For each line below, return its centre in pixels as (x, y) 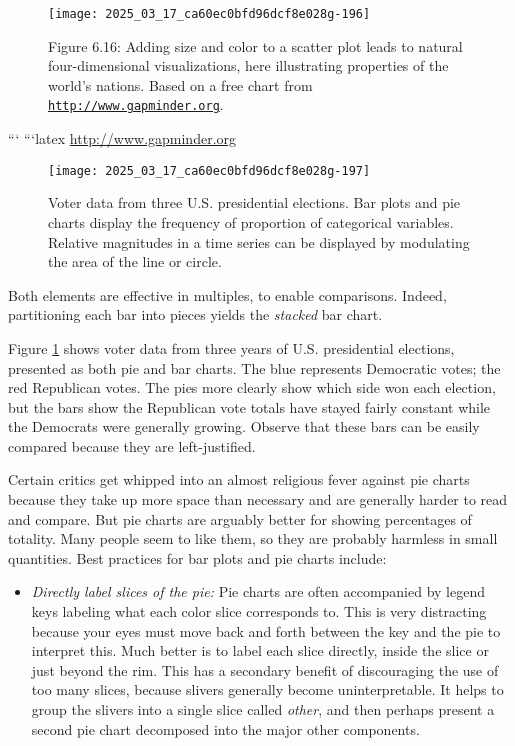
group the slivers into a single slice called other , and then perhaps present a (263, 709)
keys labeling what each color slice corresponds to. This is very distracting (259, 611)
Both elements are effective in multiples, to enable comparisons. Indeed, (227, 294)
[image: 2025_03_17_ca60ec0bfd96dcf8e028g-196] (209, 14)
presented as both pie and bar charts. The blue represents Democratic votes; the (254, 367)
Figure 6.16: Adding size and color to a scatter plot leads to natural (255, 45)
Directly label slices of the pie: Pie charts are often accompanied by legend (258, 591)
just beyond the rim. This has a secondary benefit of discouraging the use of (265, 669)
